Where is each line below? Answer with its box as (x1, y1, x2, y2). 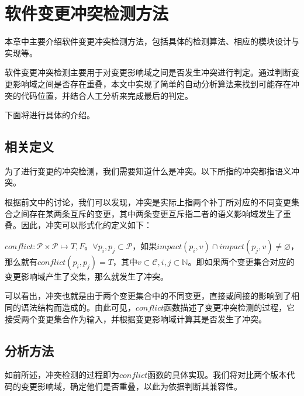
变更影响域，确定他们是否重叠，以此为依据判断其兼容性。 (20, 380, 242, 392)
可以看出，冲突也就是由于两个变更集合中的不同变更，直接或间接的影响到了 (5, 290, 291, 302)
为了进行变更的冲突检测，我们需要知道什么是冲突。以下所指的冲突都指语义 (5, 164, 291, 177)
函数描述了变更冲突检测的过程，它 (164, 301, 295, 314)
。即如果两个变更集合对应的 (188, 255, 295, 267)
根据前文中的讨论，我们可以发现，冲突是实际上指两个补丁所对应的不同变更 (5, 196, 291, 208)
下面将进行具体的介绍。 (5, 109, 95, 121)
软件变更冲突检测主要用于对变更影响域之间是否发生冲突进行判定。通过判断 (5, 66, 291, 78)
